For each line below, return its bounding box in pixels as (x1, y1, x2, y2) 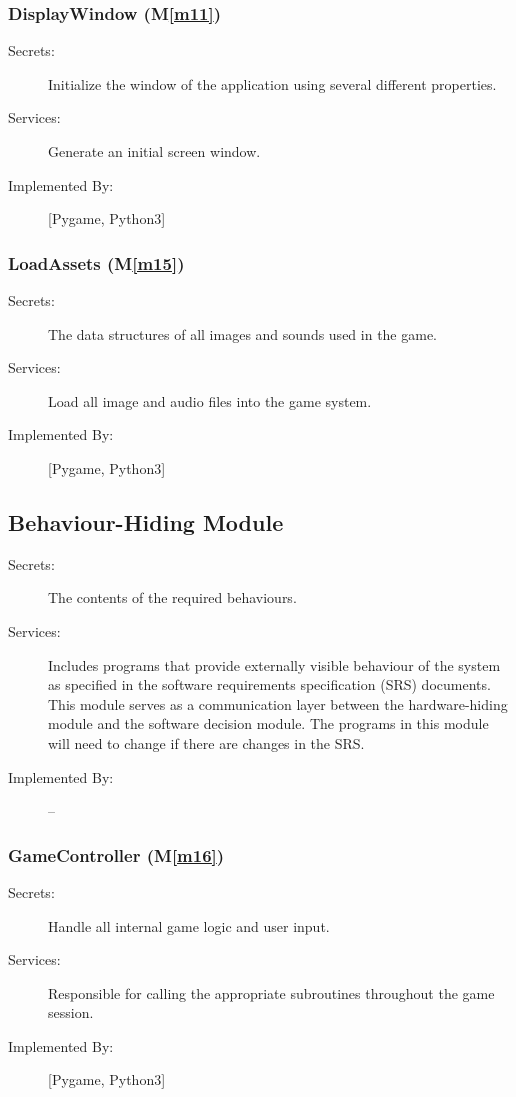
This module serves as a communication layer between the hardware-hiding (48, 693, 508, 714)
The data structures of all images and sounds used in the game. (48, 323, 438, 344)
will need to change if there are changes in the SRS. (48, 732, 365, 753)
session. (48, 1002, 94, 1023)
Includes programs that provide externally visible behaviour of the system (48, 654, 501, 675)
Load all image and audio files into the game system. (48, 390, 372, 411)
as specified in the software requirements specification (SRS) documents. (48, 674, 491, 695)
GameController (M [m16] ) (8, 842, 225, 867)
